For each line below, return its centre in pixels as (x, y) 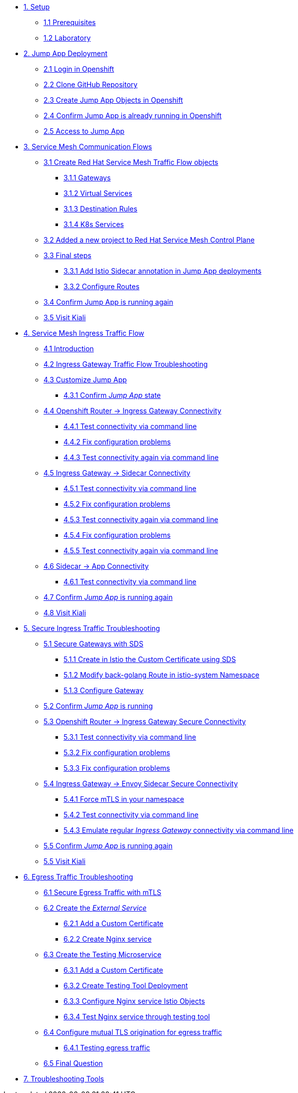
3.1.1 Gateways (87, 178)
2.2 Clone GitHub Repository (90, 84)
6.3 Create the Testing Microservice (102, 954)
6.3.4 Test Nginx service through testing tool (137, 1017)
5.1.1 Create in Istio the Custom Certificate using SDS (150, 659)
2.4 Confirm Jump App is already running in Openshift (133, 116)
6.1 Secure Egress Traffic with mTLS (102, 892)
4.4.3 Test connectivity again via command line (141, 457)
